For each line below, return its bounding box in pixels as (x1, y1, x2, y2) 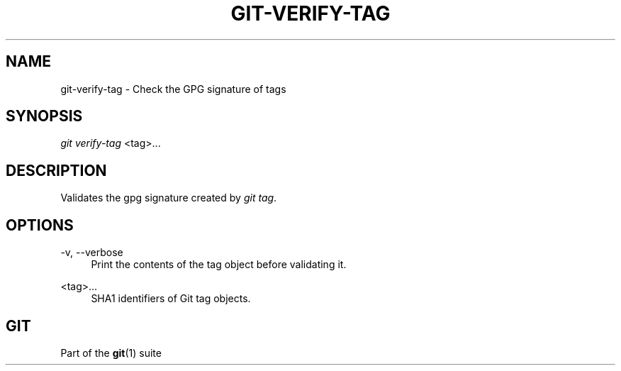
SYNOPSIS (6, 107, 83, 126)
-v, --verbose (60, 246, 123, 259)
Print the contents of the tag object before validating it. (91, 258, 347, 271)
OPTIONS (6, 216, 74, 234)
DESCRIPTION (6, 161, 107, 179)
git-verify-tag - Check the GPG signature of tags (60, 82, 286, 95)
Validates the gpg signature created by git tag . (60, 192, 277, 204)
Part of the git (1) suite (60, 346, 162, 359)
